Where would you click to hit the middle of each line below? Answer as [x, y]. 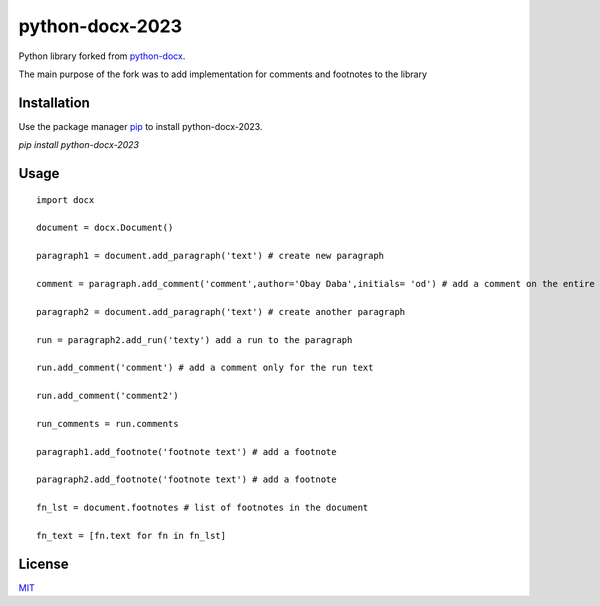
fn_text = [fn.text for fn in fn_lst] [131, 536]
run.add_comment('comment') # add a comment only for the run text [205, 368]
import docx [65, 199]
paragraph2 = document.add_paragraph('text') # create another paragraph [221, 311]
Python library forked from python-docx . [102, 56]
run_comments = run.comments [107, 423]
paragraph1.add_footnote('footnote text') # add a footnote [186, 451]
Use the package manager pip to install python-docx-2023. [140, 126]
